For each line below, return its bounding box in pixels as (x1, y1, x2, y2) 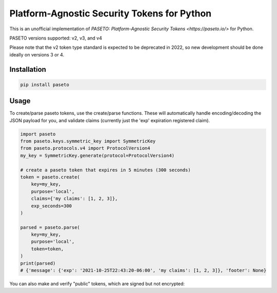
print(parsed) (20, 260, 56, 266)
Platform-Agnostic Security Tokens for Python (9, 8, 212, 19)
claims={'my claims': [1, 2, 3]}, (31, 196, 118, 202)
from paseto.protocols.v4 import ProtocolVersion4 (20, 145, 151, 151)
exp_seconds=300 (31, 203, 72, 209)
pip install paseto (20, 82, 69, 87)
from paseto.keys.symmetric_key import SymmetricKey (20, 138, 156, 144)
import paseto (20, 131, 56, 137)
